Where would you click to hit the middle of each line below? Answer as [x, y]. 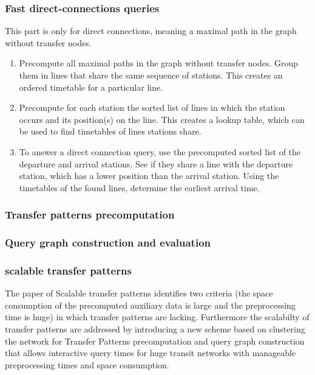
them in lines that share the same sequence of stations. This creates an [151, 75]
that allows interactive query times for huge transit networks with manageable [151, 353]
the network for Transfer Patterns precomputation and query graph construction [155, 341]
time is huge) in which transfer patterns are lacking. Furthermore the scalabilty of [157, 317]
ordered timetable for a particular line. [91, 87]
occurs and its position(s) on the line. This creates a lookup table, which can [162, 119]
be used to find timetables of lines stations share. [110, 131]
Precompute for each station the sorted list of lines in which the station [152, 107]
